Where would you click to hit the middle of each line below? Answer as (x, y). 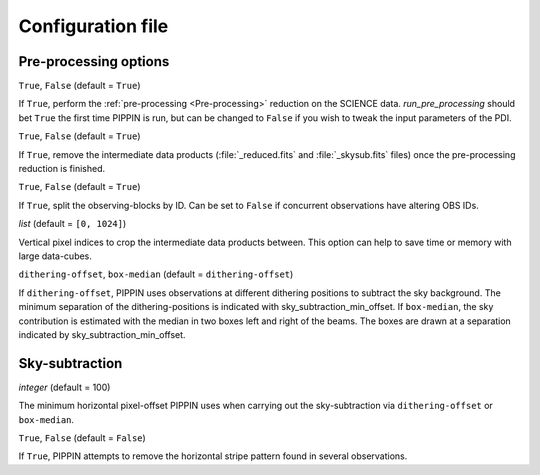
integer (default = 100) (64, 387)
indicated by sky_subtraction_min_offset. (102, 334)
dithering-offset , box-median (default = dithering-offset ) (156, 274)
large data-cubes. (55, 256)
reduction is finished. (62, 169)
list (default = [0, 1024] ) (72, 224)
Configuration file (93, 26)
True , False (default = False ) (82, 438)
